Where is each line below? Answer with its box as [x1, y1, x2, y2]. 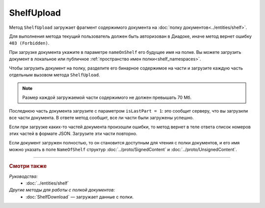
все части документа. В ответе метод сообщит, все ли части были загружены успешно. [9, 115, 194, 121]
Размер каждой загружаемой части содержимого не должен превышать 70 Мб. [22, 94, 192, 100]
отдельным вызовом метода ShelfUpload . [9, 71, 100, 78]
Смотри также [9, 163, 47, 170]
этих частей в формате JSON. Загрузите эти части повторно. [9, 131, 137, 137]
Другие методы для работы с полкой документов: [9, 187, 115, 193]
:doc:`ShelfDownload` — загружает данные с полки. [26, 194, 134, 200]
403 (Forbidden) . [9, 40, 50, 46]
